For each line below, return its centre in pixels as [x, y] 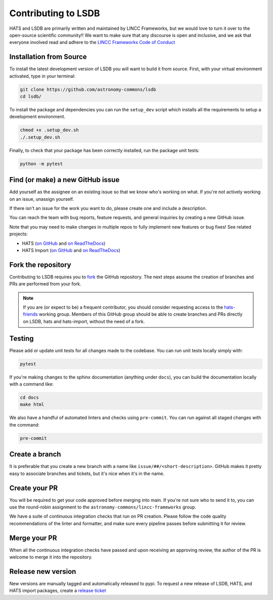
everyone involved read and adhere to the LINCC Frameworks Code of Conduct [92, 42]
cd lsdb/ [31, 96]
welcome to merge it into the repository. [51, 557]
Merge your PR [33, 538]
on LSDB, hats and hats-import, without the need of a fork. [84, 321]
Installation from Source [48, 57]
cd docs [29, 398]
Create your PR [34, 488]
